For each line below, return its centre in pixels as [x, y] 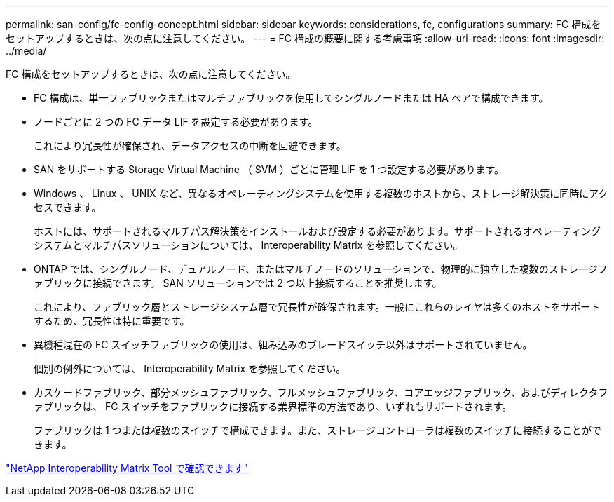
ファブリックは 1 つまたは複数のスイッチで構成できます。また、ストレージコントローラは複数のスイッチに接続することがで [318, 430]
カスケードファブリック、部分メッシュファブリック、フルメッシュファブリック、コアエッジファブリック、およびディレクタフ [321, 392]
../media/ [26, 51]
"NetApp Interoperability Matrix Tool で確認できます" [127, 468]
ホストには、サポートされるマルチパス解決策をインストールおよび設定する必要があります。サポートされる [278, 231]
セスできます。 [68, 207]
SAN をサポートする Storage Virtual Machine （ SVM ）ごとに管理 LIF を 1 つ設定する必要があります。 [269, 169]
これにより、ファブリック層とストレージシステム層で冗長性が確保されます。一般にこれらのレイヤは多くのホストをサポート [317, 307]
